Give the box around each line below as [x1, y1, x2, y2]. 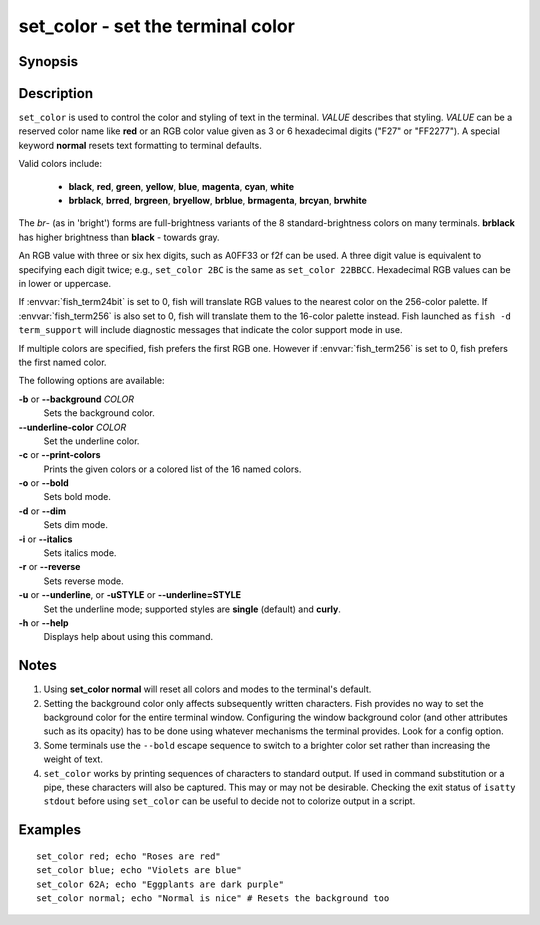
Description [18, 85, 94, 102]
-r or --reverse [18, 561, 81, 573]
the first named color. [18, 356, 107, 368]
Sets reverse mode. [43, 575, 124, 587]
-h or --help [18, 616, 69, 629]
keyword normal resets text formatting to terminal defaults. [18, 139, 262, 151]
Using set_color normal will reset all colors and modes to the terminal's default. [43, 683, 372, 695]
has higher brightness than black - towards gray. [18, 231, 220, 243]
